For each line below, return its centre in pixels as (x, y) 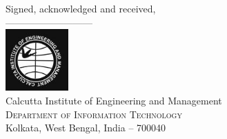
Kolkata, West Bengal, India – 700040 (86, 128)
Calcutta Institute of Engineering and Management (114, 100)
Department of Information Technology (94, 114)
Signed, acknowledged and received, (81, 8)
